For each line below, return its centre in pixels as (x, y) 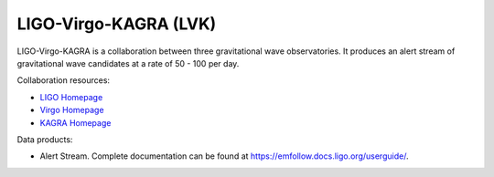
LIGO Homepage (71, 97)
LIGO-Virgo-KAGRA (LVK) (117, 24)
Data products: (45, 139)
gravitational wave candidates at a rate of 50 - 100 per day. (128, 63)
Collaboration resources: (63, 80)
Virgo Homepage (72, 110)
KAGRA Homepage (75, 122)
